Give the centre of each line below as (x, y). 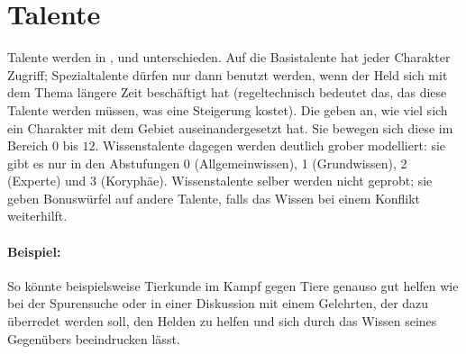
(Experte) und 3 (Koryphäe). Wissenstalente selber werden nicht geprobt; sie (220, 181)
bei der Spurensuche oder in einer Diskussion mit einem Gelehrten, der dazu (218, 303)
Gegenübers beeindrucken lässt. (94, 338)
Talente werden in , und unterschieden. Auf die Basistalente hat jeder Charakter (229, 57)
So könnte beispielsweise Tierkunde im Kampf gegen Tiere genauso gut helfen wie (233, 285)
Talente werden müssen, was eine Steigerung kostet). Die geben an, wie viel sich (228, 109)
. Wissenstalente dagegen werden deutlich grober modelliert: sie (270, 145)
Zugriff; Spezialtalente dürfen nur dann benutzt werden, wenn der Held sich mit (228, 74)
